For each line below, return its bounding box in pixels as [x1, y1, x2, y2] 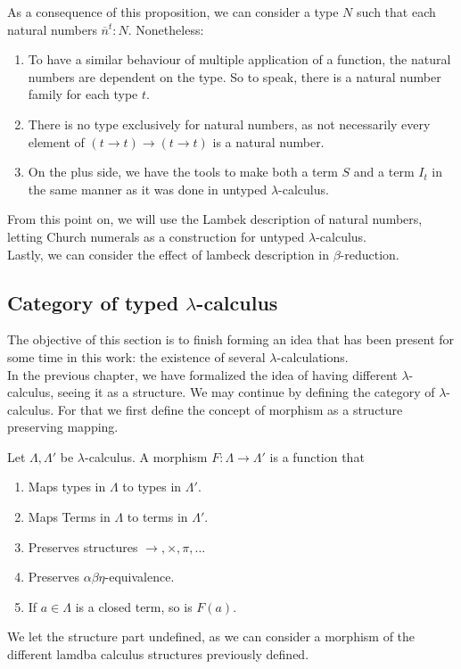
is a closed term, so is [75, 597, 193, 615]
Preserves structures [28, 537, 138, 556]
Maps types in [28, 477, 106, 496]
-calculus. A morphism [85, 447, 208, 466]
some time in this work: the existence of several [7, 347, 266, 366]
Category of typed [7, 288, 179, 316]
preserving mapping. [7, 417, 119, 436]
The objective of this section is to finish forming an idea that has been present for [7, 330, 455, 349]
